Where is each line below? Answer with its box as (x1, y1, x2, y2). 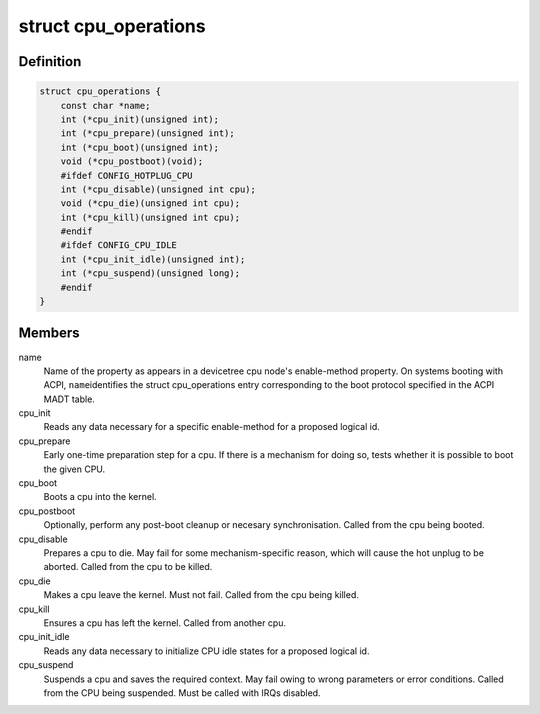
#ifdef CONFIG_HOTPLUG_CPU (60, 170, 194, 181)
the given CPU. (43, 463, 106, 475)
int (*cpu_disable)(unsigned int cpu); (60, 183, 257, 195)
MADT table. (43, 393, 95, 405)
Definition (18, 53, 82, 70)
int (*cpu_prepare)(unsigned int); (60, 128, 235, 139)
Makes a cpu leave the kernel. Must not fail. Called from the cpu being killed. (43, 589, 359, 601)
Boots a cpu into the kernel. (43, 491, 157, 503)
